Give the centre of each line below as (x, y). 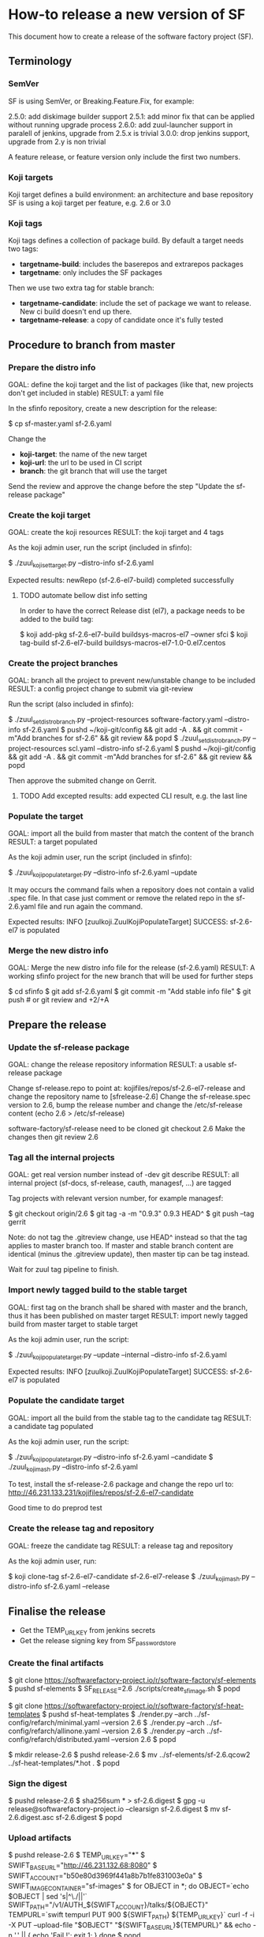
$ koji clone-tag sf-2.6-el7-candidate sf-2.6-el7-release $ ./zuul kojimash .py (129, 1577)
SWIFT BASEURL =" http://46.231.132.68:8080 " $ (83, 1866)
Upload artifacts (40, 1838)
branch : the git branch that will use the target (93, 471)
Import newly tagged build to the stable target (98, 1290)
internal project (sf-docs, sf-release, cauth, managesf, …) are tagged (120, 1183)
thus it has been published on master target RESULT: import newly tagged (128, 1315)
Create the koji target (49, 515)
